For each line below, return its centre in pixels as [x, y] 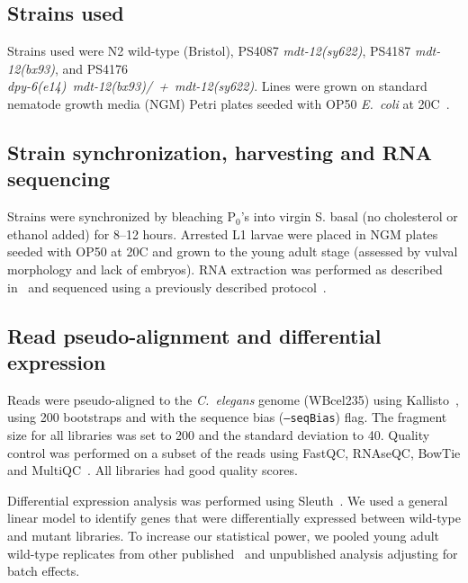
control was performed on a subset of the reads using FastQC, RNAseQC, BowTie [234, 452]
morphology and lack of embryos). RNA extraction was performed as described [225, 269]
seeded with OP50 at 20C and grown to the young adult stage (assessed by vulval [233, 251]
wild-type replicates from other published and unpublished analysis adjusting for [233, 553]
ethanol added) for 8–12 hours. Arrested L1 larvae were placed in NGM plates [223, 233]
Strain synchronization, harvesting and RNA [220, 152]
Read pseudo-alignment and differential [194, 335]
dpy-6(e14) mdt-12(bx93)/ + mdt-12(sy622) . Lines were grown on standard [217, 86]
